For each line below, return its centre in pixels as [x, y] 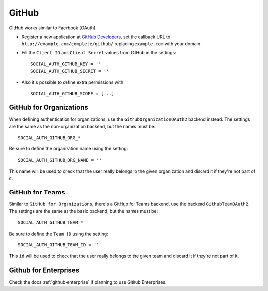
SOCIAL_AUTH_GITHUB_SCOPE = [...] [72, 94]
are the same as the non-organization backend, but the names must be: [82, 126]
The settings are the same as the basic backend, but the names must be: [84, 211]
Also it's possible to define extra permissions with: [73, 82]
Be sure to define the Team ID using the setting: [59, 234]
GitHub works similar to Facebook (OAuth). [53, 28]
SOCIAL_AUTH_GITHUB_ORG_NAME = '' [60, 160]
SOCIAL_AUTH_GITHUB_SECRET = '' [70, 71]
